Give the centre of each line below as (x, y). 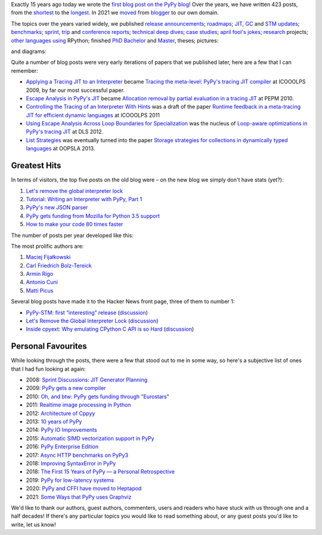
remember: (24, 70)
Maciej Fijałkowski (48, 257)
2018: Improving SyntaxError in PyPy (71, 463)
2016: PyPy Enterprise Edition (62, 447)
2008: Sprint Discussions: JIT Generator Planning (87, 380)
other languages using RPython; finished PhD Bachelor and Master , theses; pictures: (115, 40)
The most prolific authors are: (47, 246)
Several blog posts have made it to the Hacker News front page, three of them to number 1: (123, 302)
